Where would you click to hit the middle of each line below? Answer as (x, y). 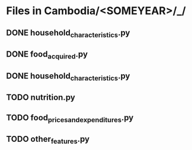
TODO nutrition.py (41, 98)
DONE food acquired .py (47, 55)
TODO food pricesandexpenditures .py (70, 118)
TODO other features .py (48, 140)
